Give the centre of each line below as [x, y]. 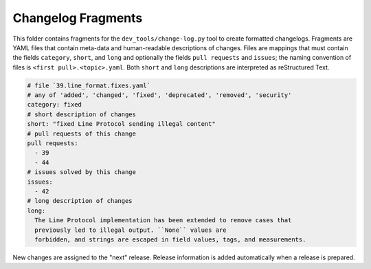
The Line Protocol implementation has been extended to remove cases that [163, 220]
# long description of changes [80, 201]
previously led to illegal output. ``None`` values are [131, 230]
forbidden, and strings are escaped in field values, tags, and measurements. [170, 239]
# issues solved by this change [82, 172]
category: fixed [55, 105]
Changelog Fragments [78, 18]
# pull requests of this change [82, 133]
